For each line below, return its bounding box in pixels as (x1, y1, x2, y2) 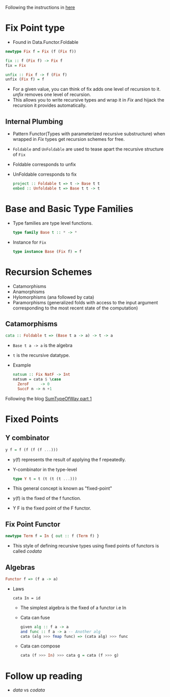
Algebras (5, 563, 35, 571)
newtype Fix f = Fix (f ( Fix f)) (5, 49, 77, 54)
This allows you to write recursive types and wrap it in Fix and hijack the (12, 97, 164, 103)
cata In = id (12, 595, 41, 600)
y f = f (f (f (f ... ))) (5, 447, 58, 452)
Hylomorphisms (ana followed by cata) (12, 294, 94, 300)
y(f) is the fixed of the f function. (12, 495, 82, 501)
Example (12, 362, 32, 368)
